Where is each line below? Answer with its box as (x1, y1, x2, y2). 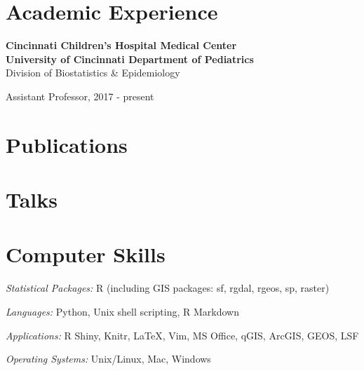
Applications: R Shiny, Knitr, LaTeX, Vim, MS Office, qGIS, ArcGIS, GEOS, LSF (6, 328, 359, 342)
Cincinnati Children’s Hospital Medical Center (6, 38, 237, 53)
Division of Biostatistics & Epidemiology (6, 65, 180, 80)
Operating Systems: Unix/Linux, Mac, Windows (6, 351, 211, 366)
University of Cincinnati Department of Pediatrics (6, 51, 254, 66)
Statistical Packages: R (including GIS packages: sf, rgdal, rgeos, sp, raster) (6, 281, 330, 295)
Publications (6, 130, 128, 158)
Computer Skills (6, 240, 166, 269)
